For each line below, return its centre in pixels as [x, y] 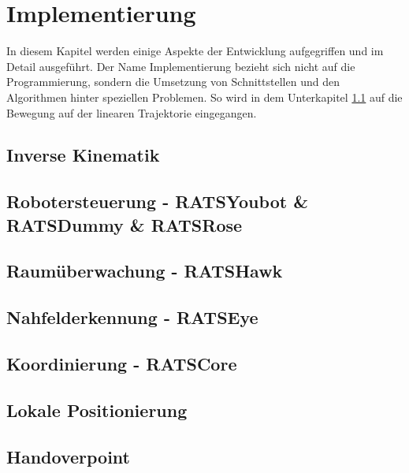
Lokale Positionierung [97, 410]
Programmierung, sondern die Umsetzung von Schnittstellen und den [173, 82]
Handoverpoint [68, 456]
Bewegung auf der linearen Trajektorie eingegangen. [132, 112]
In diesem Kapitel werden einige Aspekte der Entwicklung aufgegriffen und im [195, 51]
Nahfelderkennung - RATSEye [132, 317]
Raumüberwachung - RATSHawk [145, 271]
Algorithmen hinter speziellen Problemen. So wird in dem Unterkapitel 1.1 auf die [204, 97]
